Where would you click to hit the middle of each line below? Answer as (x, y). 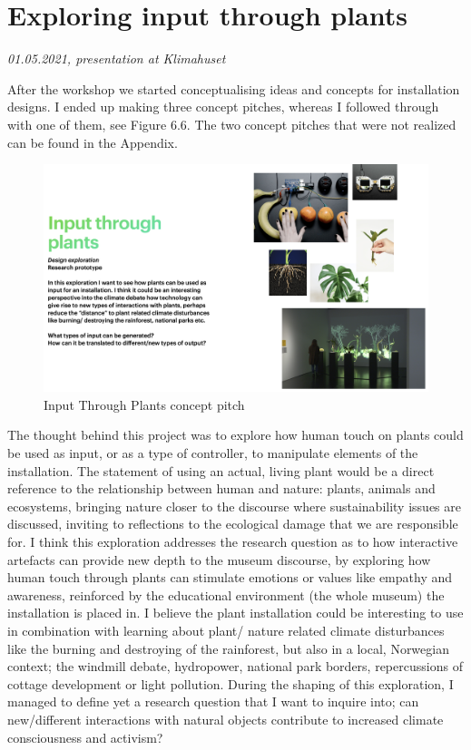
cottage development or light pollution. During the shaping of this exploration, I (231, 683)
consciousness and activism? (85, 737)
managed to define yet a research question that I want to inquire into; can (213, 701)
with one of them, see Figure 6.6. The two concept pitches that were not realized (232, 124)
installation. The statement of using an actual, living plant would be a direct (221, 470)
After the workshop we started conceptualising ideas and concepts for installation (234, 88)
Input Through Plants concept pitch (144, 404)
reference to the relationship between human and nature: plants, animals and (221, 488)
